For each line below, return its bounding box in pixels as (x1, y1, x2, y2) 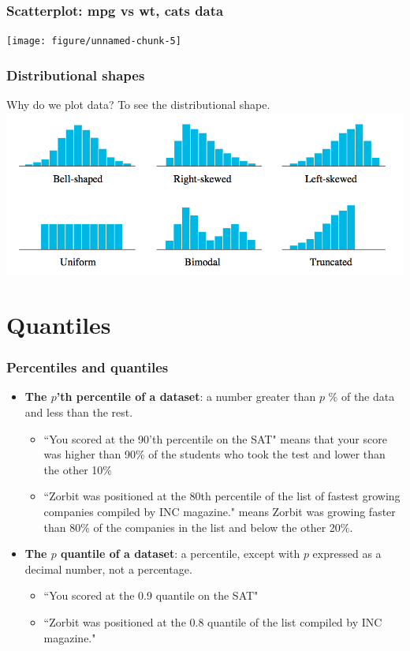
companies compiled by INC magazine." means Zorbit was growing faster (43, 503, 396, 520)
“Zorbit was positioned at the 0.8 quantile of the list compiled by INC (43, 614, 382, 630)
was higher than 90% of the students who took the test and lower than (43, 446, 386, 462)
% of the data (328, 388, 395, 405)
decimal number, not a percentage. (24, 560, 192, 577)
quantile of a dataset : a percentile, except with (61, 545, 300, 562)
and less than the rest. (24, 404, 133, 421)
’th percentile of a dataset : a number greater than (56, 388, 316, 405)
